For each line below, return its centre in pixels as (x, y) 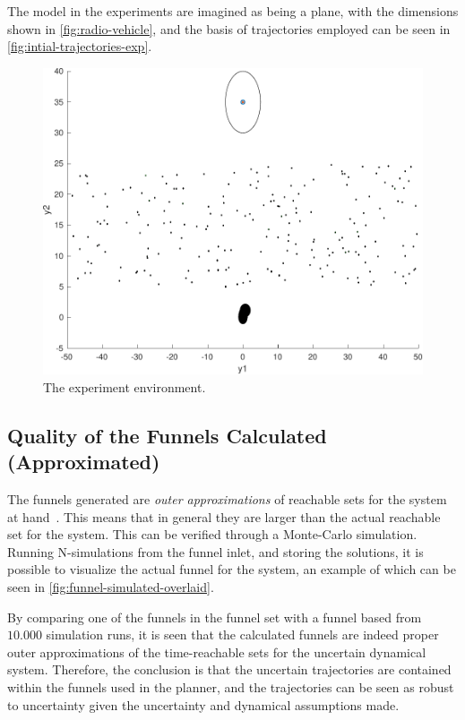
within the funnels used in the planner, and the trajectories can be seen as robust (231, 686)
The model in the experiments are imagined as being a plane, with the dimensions (233, 11)
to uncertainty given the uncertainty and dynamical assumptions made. (203, 704)
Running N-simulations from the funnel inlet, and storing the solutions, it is (215, 551)
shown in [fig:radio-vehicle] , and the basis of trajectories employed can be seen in (229, 28)
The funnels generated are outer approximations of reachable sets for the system (227, 499)
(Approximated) (84, 462)
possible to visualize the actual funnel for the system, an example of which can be (232, 569)
